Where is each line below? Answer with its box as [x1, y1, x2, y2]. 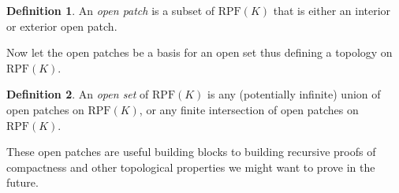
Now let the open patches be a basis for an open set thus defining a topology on [6, 44, 393, 61]
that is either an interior [273, 2, 391, 18]
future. [6, 174, 39, 191]
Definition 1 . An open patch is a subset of [6, 2, 215, 18]
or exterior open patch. [6, 17, 117, 34]
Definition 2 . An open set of [6, 86, 149, 102]
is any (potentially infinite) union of [207, 86, 381, 102]
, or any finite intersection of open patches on [139, 101, 359, 117]
